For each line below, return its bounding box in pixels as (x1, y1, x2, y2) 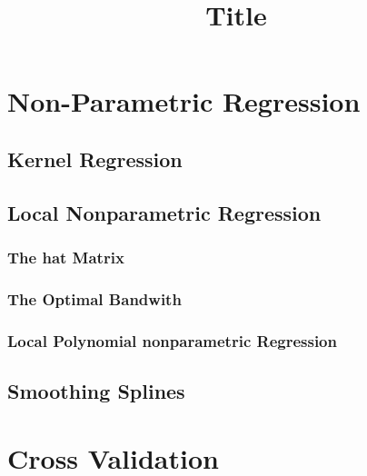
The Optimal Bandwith (7, 287, 182, 310)
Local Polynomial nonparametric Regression (7, 329, 337, 352)
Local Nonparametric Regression (7, 198, 322, 226)
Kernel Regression (7, 144, 183, 173)
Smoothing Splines (7, 377, 185, 405)
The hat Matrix (7, 246, 124, 269)
